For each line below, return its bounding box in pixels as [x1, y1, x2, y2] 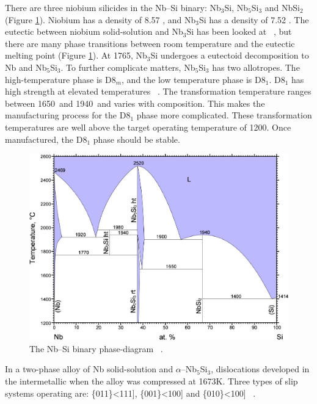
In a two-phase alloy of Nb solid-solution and [5, 363, 173, 375]
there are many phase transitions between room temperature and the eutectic [5, 37, 295, 49]
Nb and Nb [5, 60, 47, 73]
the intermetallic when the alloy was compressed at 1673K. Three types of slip [5, 374, 298, 387]
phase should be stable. [93, 132, 180, 145]
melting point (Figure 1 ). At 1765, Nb [5, 49, 147, 62]
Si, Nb [224, 1, 249, 13]
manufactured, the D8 [5, 132, 87, 145]
